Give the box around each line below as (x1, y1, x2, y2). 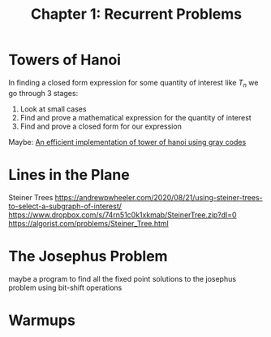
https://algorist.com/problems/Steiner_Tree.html (8, 218, 169, 228)
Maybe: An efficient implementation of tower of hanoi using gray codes (8, 137, 247, 147)
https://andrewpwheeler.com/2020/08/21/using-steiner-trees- (54, 192, 263, 202)
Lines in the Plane (8, 165, 130, 184)
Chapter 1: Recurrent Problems (31, 5, 242, 24)
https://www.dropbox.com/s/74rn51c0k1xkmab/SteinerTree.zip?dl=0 (8, 209, 237, 220)
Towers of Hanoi (8, 50, 122, 69)
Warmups (8, 311, 75, 330)
